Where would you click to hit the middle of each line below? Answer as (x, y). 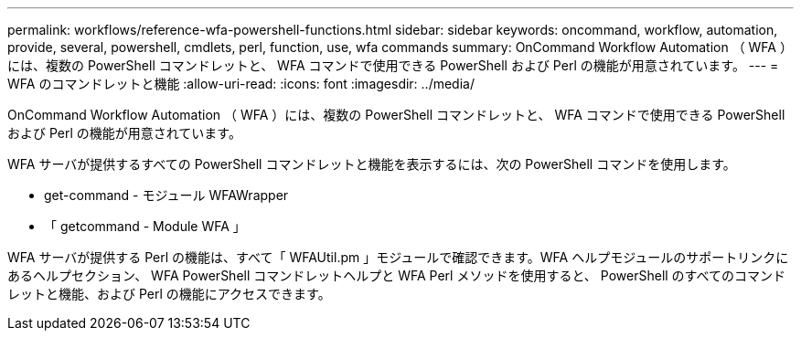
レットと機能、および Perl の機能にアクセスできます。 (169, 294)
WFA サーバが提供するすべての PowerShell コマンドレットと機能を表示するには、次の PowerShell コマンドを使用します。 (372, 164)
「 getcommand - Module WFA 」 (145, 226)
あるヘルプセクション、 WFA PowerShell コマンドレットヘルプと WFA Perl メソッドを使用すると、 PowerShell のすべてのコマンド (397, 275)
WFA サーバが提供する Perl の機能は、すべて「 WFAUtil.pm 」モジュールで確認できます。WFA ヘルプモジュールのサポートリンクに (398, 257)
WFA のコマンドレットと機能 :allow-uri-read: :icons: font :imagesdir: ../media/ (241, 84)
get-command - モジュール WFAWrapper (166, 195)
